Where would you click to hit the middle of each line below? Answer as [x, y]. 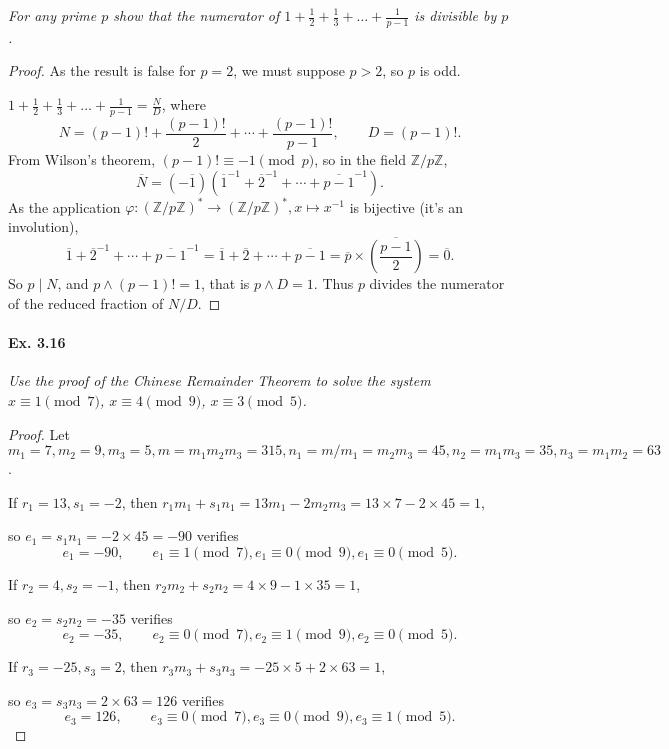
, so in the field [360, 158]
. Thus [333, 283]
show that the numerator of [196, 15]
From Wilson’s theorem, [82, 158]
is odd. [440, 70]
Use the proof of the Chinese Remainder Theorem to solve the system [219, 380]
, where [184, 104]
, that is [225, 283]
